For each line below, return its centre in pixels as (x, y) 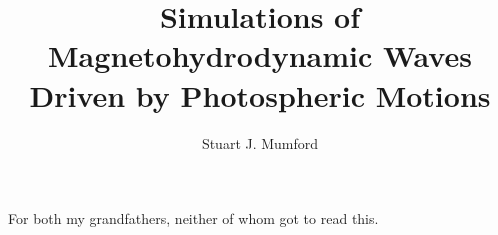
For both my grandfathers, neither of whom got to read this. (193, 218)
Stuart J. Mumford (260, 142)
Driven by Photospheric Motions (260, 94)
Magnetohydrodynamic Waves (260, 55)
